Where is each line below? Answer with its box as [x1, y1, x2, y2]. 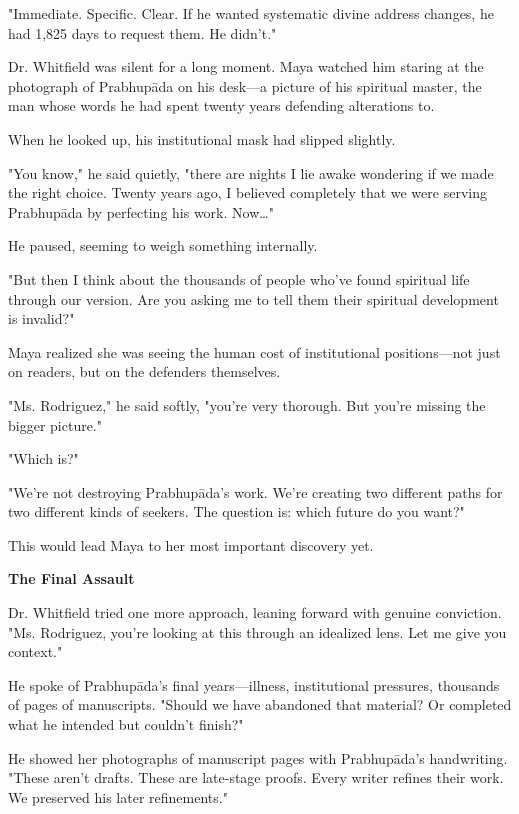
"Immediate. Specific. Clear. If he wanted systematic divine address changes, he [8, 3, 494, 23]
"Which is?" [8, 448, 79, 469]
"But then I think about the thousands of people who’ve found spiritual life [8, 268, 470, 289]
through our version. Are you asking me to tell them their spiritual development [8, 288, 499, 309]
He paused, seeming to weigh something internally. [8, 235, 318, 256]
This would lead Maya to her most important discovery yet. [8, 534, 374, 555]
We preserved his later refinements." [8, 786, 228, 807]
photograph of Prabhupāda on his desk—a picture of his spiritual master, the [8, 75, 482, 96]
